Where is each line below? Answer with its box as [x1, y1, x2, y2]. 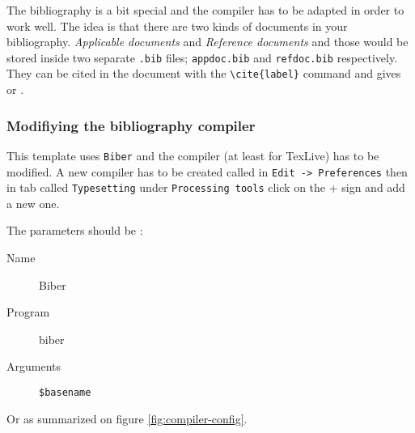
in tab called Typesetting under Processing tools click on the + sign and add [6, 179, 405, 196]
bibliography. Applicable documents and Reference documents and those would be [6, 33, 409, 50]
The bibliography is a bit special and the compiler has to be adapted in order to [6, 2, 404, 18]
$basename [39, 387, 91, 399]
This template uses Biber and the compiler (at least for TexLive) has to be [6, 146, 379, 163]
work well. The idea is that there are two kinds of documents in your [6, 17, 348, 34]
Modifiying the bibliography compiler [6, 115, 256, 135]
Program [6, 304, 50, 321]
